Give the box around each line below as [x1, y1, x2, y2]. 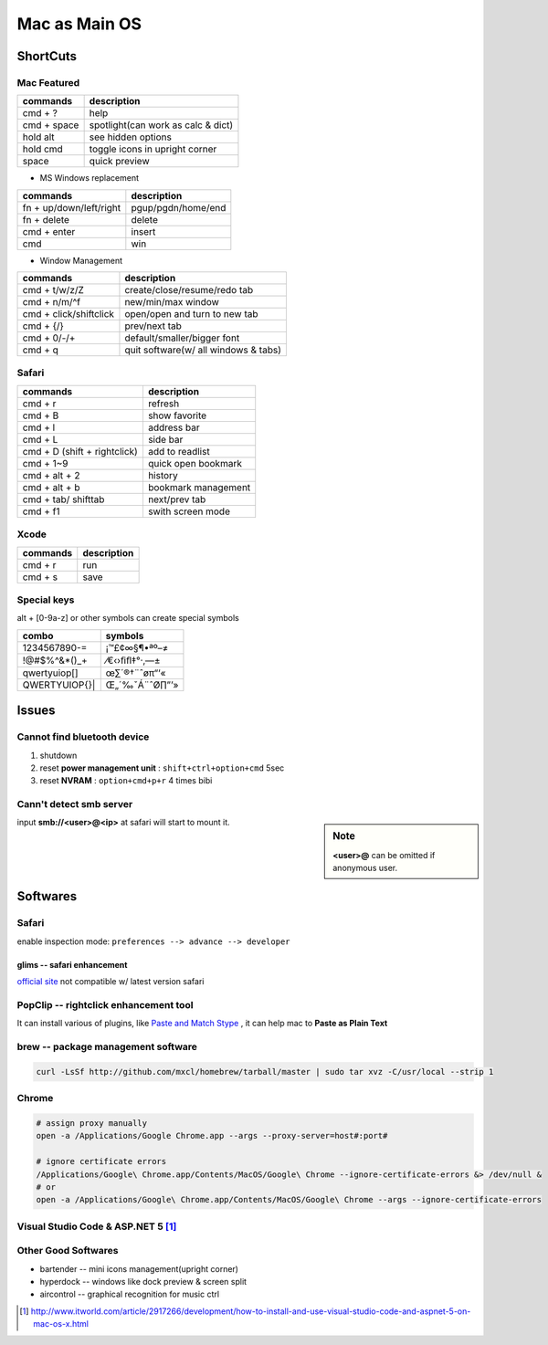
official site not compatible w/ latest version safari [16, 976, 205, 987]
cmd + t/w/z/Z [22, 284, 84, 297]
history [147, 468, 178, 481]
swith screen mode [147, 505, 230, 518]
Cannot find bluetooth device [16, 730, 150, 743]
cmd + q [22, 343, 59, 356]
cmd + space [22, 119, 79, 131]
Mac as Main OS [16, 14, 142, 34]
